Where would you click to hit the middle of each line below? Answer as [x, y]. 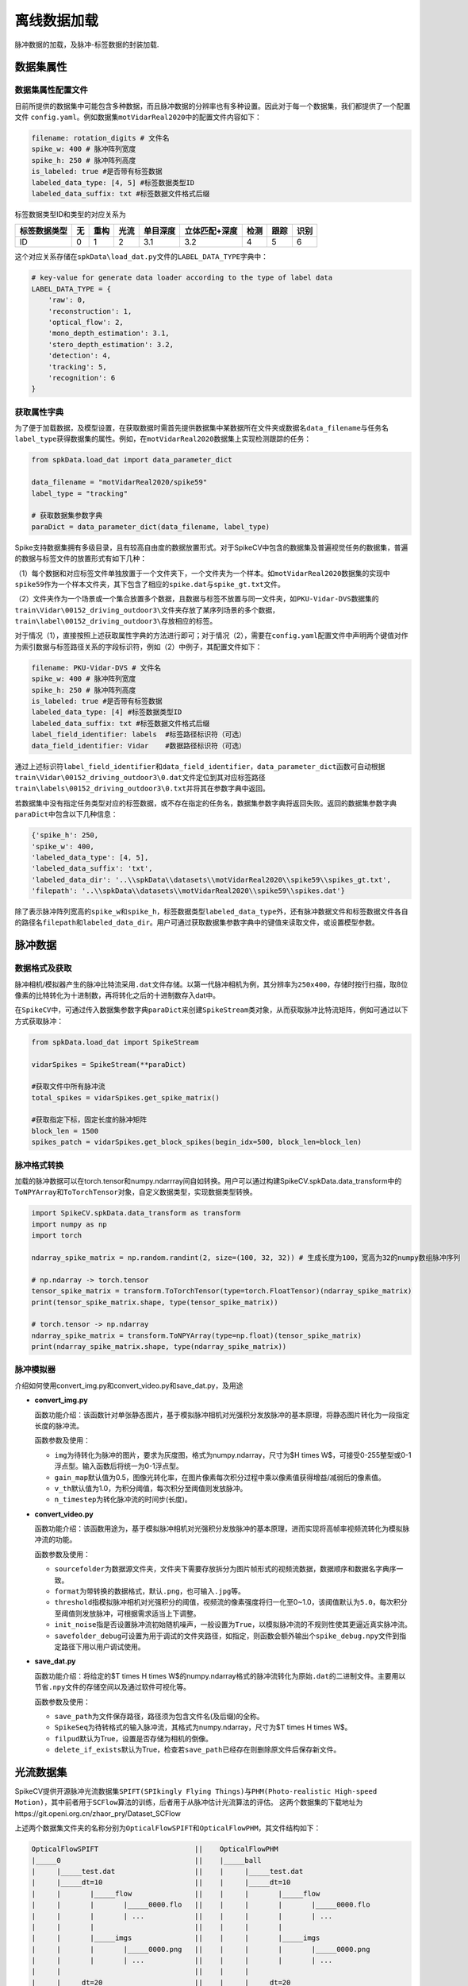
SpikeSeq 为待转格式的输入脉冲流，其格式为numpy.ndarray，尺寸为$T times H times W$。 [203, 1727]
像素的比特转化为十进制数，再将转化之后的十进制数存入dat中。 [117, 995]
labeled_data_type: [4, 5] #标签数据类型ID [113, 182]
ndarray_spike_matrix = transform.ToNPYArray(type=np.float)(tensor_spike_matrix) [197, 1335]
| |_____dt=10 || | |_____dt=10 [161, 1882]
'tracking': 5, [77, 367]
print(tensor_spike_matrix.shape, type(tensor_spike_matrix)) [155, 1302]
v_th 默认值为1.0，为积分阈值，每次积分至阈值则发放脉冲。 [151, 1488]
